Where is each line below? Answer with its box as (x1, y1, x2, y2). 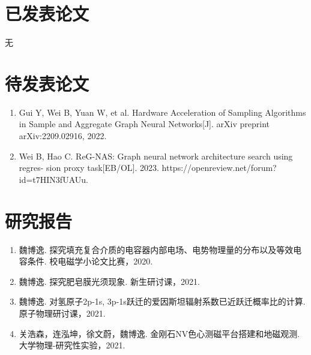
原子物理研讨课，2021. (19, 306, 106, 319)
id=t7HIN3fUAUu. (19, 173, 88, 185)
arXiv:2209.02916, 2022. (19, 130, 107, 142)
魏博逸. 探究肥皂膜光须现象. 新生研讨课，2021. (19, 275, 200, 287)
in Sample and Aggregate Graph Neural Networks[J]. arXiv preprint (19, 118, 270, 130)
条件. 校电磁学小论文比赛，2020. (27, 255, 153, 267)
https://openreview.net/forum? (162, 161, 277, 174)
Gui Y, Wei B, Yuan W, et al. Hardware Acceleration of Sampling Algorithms (19, 106, 306, 118)
